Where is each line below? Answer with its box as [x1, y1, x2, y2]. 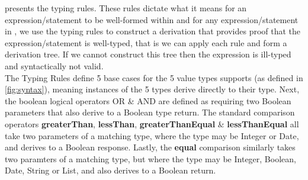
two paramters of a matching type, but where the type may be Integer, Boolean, [5, 152, 296, 165]
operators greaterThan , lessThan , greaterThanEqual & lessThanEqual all [5, 117, 299, 130]
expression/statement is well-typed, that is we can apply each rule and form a [5, 36, 287, 49]
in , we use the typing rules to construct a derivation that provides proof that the [5, 25, 301, 37]
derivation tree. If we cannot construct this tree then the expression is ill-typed [5, 48, 291, 60]
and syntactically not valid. [5, 59, 104, 72]
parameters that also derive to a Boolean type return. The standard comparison [5, 106, 295, 118]
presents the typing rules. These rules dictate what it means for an [5, 2, 247, 14]
